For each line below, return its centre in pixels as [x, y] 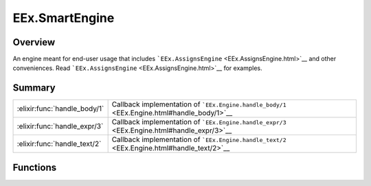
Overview [34, 42]
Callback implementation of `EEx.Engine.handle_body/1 [199, 104]
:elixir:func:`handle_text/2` [59, 144]
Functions [35, 167]
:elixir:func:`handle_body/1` [60, 108]
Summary [34, 88]
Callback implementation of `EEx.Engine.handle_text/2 [199, 139]
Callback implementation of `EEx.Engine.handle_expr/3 [199, 122]
